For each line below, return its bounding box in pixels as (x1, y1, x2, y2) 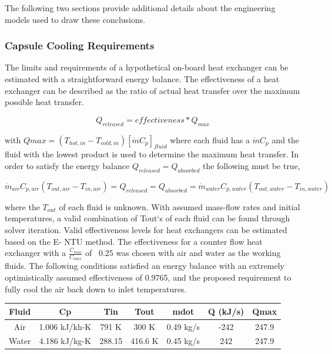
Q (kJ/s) (208, 305, 244, 317)
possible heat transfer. (5, 96, 84, 108)
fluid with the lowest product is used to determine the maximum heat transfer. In (5, 148, 299, 160)
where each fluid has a (170, 133, 250, 146)
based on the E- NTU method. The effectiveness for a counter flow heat (5, 235, 263, 247)
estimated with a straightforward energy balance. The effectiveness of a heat (5, 73, 280, 85)
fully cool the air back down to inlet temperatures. (5, 282, 187, 295)
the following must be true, (202, 159, 300, 171)
